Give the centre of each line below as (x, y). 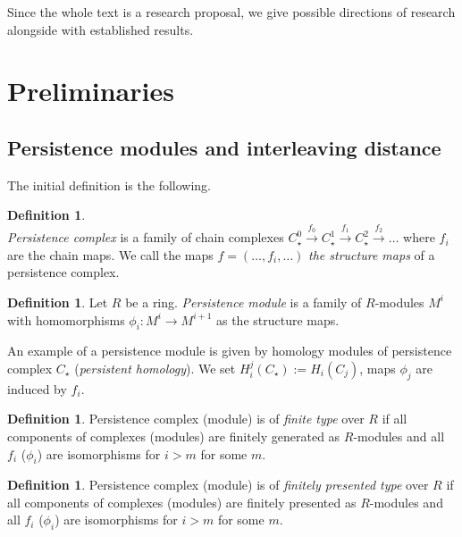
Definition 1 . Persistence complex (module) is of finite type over (186, 419)
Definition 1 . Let (58, 302)
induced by (37, 388)
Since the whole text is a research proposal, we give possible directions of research (231, 12)
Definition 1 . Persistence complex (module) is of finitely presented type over (218, 485)
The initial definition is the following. (109, 185)
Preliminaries (91, 91)
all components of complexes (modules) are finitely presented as (182, 502)
